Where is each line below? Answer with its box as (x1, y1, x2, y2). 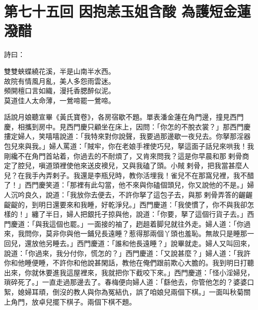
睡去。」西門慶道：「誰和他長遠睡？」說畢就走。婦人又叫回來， (52, 238, 254, 248)
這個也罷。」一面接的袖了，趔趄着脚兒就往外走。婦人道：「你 (49, 218, 244, 229)
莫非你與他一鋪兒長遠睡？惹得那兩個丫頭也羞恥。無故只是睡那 (45, 228, 247, 239)
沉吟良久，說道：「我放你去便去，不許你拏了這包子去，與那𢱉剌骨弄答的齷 (10, 189, 246, 200)
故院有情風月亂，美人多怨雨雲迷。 (4, 75, 115, 86)
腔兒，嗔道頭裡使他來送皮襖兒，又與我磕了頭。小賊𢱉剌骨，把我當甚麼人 (17, 160, 249, 171)
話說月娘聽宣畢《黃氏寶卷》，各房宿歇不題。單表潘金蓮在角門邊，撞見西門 (4, 112, 244, 122)
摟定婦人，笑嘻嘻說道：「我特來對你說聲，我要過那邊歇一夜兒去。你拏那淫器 (4, 131, 251, 141)
